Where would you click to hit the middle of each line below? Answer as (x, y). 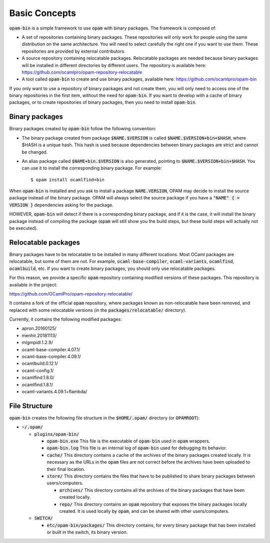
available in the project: (33, 285)
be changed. (35, 152)
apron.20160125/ (39, 329)
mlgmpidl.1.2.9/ (37, 343)
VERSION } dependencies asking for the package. (61, 205)
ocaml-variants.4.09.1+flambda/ (54, 391)
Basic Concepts (43, 13)
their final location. (66, 469)
